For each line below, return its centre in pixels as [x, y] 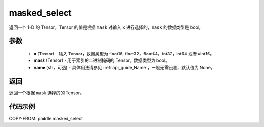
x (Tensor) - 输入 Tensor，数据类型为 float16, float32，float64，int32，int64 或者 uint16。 [124, 54]
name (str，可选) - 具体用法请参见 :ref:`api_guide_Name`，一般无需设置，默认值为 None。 [124, 67]
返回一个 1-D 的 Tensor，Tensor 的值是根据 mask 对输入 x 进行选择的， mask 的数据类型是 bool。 [106, 27]
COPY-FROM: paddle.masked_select [46, 118]
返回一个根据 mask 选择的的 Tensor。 [46, 93]
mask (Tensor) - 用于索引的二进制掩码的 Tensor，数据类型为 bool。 [101, 60]
